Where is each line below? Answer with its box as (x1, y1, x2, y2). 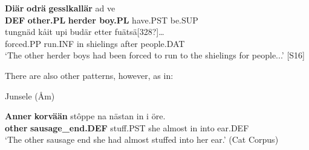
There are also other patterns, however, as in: (5, 69, 174, 81)
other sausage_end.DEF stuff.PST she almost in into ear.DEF (5, 121, 249, 134)
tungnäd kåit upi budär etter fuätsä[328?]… (5, 25, 164, 38)
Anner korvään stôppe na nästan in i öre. (5, 110, 166, 122)
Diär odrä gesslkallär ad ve (5, 2, 115, 14)
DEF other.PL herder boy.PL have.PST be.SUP (5, 13, 198, 26)
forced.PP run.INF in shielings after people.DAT (5, 37, 185, 49)
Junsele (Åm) (5, 89, 55, 102)
